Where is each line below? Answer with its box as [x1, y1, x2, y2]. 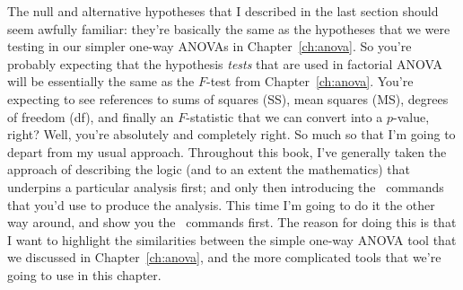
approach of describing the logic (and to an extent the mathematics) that [7, 160, 411, 179]
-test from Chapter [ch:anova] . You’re [206, 72, 414, 91]
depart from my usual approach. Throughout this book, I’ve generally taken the [7, 142, 447, 161]
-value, [393, 107, 430, 126]
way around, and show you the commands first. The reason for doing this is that [7, 213, 457, 232]
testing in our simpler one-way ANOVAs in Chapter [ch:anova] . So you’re [7, 37, 412, 56]
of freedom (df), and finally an [7, 107, 174, 126]
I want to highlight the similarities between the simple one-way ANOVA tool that [7, 230, 457, 249]
